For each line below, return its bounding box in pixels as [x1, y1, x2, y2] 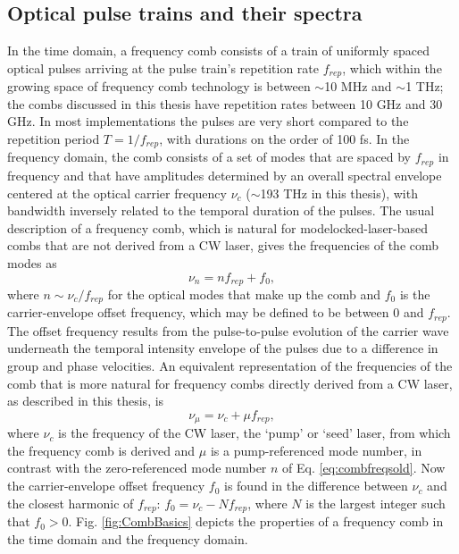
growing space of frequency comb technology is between [7, 77, 311, 96]
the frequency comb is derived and [7, 441, 196, 459]
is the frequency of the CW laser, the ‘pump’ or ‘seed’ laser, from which [58, 424, 451, 442]
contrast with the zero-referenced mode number [7, 458, 267, 477]
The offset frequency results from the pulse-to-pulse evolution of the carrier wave [7, 321, 449, 340]
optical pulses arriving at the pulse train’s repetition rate [7, 58, 319, 77]
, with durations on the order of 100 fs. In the [159, 130, 410, 148]
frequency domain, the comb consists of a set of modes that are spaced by [7, 147, 411, 166]
